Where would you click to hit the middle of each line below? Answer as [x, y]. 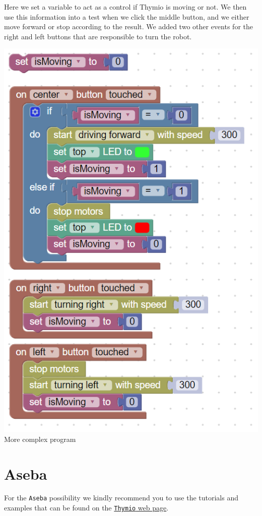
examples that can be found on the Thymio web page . [86, 508]
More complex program [40, 439]
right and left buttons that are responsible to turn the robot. [98, 36]
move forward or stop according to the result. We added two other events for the [128, 26]
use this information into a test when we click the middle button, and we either [127, 16]
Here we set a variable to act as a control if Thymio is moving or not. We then [125, 7]
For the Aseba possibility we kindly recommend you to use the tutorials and [121, 498]
